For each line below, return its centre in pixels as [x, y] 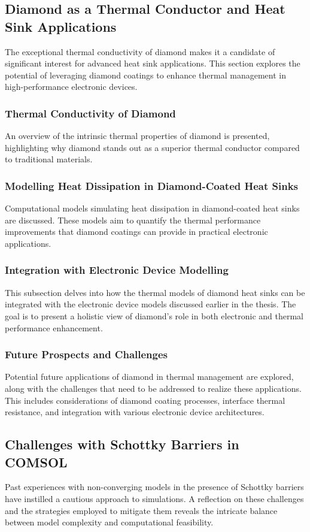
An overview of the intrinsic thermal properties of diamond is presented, [137, 136]
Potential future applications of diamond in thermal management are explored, [149, 377]
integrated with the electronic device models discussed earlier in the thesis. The [151, 304]
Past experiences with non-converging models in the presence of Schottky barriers [154, 487]
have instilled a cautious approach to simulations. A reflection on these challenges [154, 498]
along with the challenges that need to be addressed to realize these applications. [153, 388]
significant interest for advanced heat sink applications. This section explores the [153, 63]
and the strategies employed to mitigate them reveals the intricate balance [141, 510]
